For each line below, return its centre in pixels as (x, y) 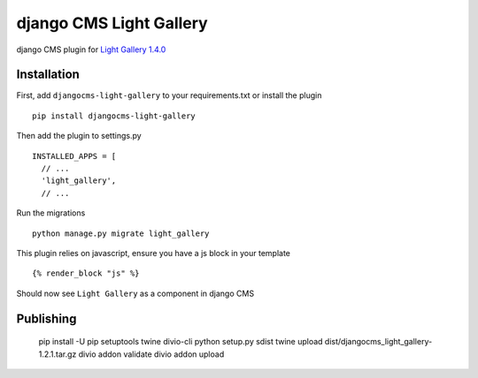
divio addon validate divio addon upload (151, 354)
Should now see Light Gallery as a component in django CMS (135, 293)
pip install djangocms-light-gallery (114, 116)
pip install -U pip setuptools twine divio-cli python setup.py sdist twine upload (181, 342)
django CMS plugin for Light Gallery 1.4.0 (91, 49)
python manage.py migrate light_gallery (121, 233)
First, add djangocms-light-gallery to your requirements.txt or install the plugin (169, 95)
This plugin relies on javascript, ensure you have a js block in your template (154, 253)
